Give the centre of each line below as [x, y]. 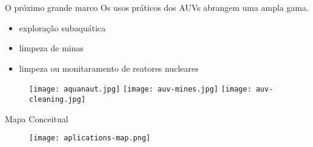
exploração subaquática [62, 27]
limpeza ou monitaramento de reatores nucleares [109, 68]
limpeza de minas [51, 48]
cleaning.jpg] [58, 100]
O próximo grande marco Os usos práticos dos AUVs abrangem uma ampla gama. [157, 7]
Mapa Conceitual [37, 118]
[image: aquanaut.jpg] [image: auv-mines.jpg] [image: [140, 89]
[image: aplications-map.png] [90, 138]
